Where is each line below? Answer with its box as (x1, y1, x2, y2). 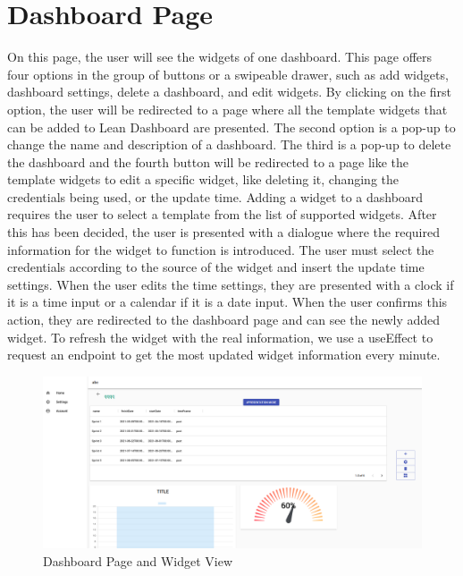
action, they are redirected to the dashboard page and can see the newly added (7, 310, 441, 329)
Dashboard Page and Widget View (43, 551, 233, 570)
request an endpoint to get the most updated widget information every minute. (7, 345, 441, 364)
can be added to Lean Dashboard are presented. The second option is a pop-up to (7, 117, 456, 136)
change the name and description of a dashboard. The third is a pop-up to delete (7, 135, 451, 154)
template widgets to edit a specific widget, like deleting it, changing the (7, 170, 400, 189)
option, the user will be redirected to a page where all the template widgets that (7, 99, 448, 118)
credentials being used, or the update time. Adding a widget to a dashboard (7, 187, 424, 206)
